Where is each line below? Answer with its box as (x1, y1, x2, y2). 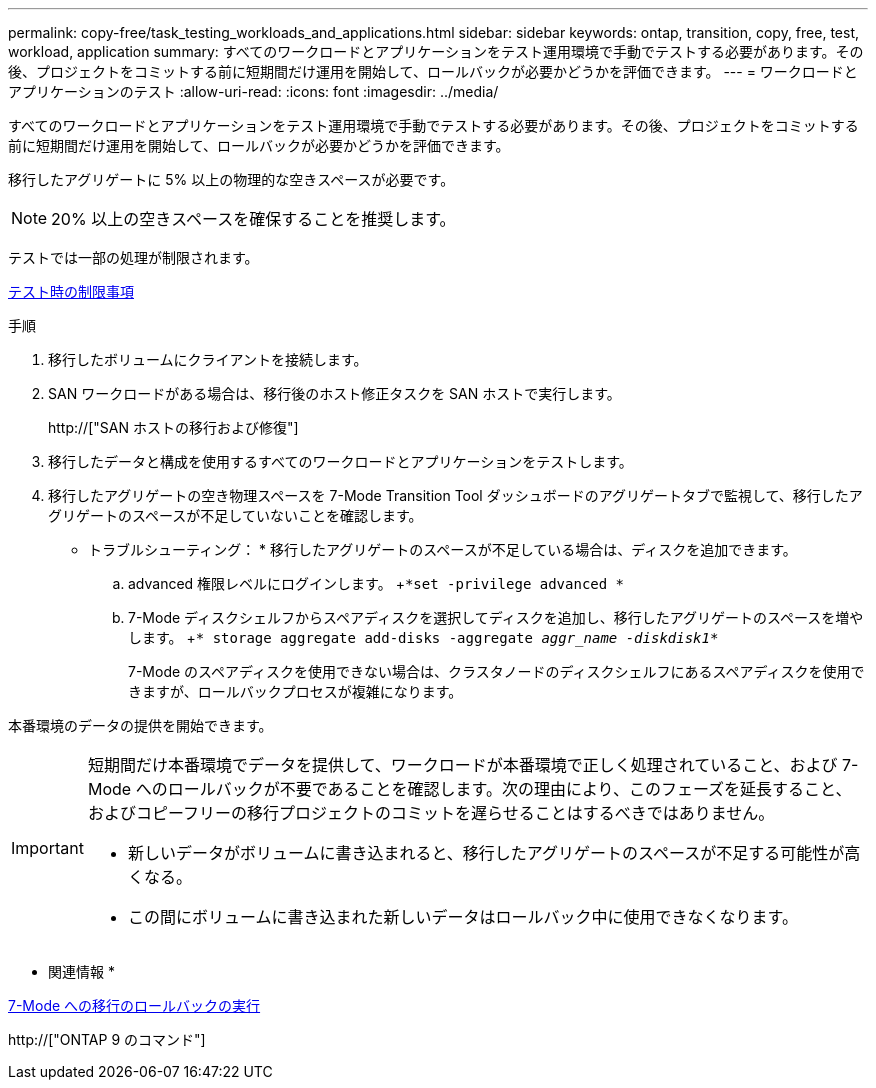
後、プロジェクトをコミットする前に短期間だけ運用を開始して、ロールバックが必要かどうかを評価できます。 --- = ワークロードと (8, 63, 858, 80)
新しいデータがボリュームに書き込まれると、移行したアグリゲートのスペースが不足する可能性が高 (127, 843, 861, 863)
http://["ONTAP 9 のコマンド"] (8, 1031, 206, 1048)
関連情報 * (48, 963, 115, 980)
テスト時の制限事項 (8, 283, 134, 300)
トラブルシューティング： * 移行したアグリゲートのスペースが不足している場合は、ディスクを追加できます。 (88, 541, 797, 558)
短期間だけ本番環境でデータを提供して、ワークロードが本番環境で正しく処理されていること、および (87, 755, 838, 775)
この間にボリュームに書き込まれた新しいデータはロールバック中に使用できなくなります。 (127, 907, 798, 927)
